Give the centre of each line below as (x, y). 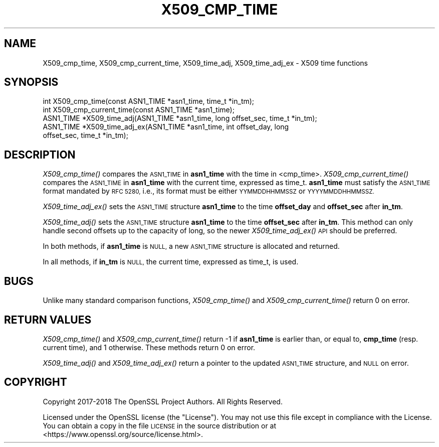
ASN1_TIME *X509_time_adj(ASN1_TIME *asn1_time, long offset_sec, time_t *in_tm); (180, 118)
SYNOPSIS (31, 82)
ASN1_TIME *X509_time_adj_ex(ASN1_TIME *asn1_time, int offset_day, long (166, 127)
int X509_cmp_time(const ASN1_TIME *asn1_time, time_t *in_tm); (149, 101)
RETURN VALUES (48, 320)
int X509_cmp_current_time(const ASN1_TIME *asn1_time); (139, 110)
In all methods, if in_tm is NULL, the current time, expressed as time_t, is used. (171, 262)
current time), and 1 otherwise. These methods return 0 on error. (149, 347)
